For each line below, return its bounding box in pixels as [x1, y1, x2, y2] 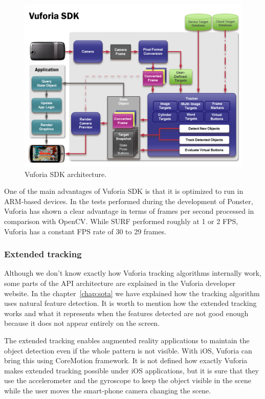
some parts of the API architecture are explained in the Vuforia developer [4, 277, 236, 288]
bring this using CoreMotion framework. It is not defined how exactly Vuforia [4, 355, 248, 366]
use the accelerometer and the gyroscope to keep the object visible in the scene [4, 375, 251, 386]
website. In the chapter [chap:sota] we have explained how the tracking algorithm [4, 287, 260, 298]
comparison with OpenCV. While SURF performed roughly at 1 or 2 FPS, [4, 215, 238, 226]
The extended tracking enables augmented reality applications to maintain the [4, 335, 250, 345]
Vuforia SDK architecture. [25, 168, 107, 179]
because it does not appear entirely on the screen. [4, 318, 160, 328]
